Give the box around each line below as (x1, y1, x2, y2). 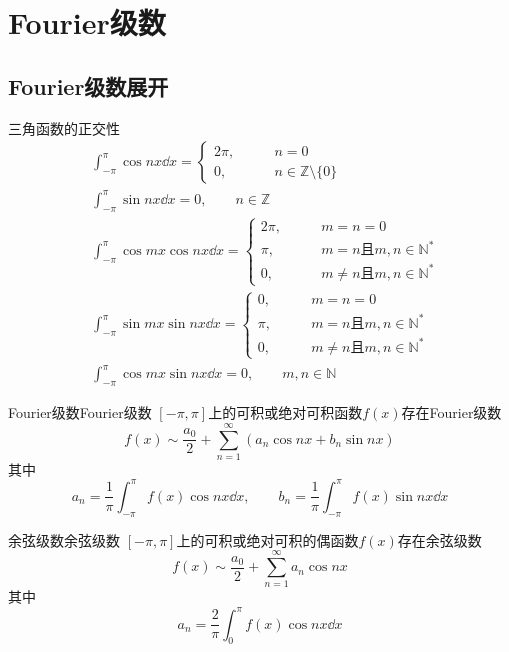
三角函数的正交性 (8, 117, 120, 138)
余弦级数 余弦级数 (8, 529, 120, 550)
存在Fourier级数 (401, 402, 502, 423)
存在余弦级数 (397, 529, 482, 550)
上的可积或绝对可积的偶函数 (176, 529, 359, 550)
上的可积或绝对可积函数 (208, 402, 363, 423)
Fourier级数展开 (8, 70, 169, 101)
